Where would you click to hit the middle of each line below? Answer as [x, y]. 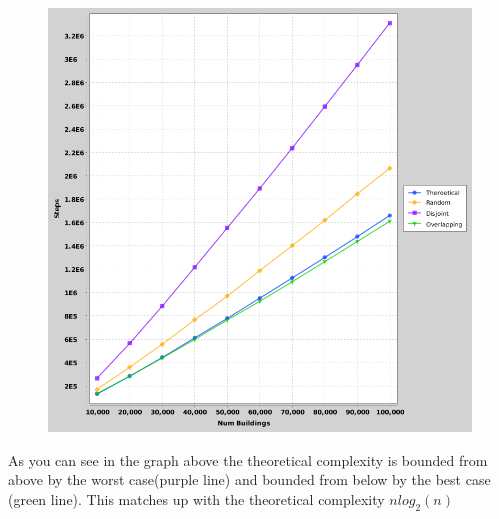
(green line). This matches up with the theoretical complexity [196, 498]
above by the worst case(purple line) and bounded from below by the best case [249, 479]
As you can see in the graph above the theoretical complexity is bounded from [248, 459]
